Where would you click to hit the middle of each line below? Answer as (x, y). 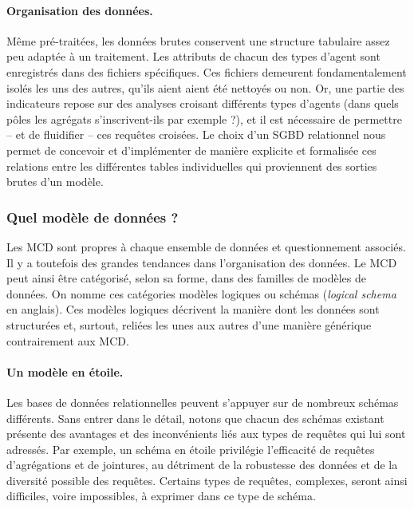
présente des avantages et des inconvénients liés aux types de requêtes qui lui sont (206, 434)
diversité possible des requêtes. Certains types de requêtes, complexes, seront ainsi (207, 480)
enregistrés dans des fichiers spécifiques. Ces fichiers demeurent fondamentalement (207, 71)
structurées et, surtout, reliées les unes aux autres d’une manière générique (189, 324)
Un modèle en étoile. (65, 371)
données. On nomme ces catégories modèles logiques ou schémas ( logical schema (201, 293)
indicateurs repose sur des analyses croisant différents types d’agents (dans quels (203, 103)
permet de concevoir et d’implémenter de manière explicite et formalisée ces (191, 150)
